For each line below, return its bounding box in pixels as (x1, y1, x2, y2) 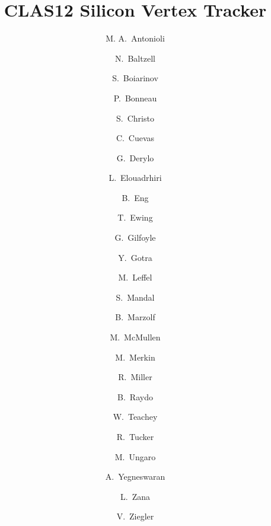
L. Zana (120, 490, 150, 502)
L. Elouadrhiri (109, 171, 162, 184)
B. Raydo (117, 390, 153, 403)
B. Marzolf (115, 311, 155, 323)
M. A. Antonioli (106, 32, 165, 44)
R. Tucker (116, 431, 154, 442)
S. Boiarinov (112, 72, 158, 84)
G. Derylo (116, 151, 154, 164)
